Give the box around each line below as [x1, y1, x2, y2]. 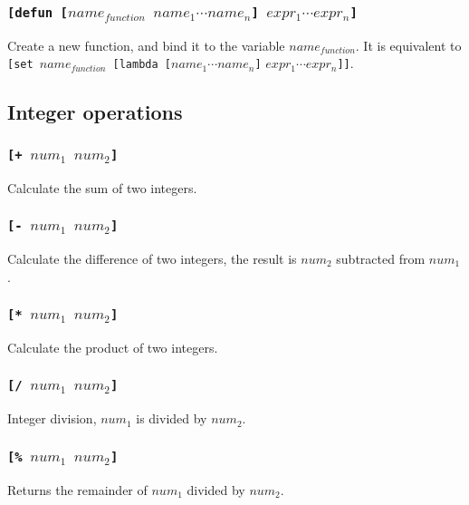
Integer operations [7, 98, 183, 126]
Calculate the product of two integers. [7, 337, 218, 356]
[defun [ [7, 5, 68, 20]
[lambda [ [112, 58, 171, 72]
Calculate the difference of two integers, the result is [7, 248, 297, 267]
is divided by [136, 409, 207, 428]
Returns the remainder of [7, 480, 148, 499]
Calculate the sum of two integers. [7, 178, 197, 197]
